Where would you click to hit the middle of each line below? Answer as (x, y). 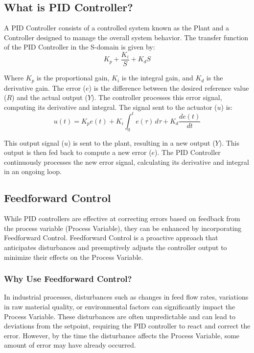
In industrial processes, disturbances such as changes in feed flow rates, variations (126, 297)
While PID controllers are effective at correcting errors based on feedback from (122, 218)
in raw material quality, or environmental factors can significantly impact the (120, 306)
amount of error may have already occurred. (70, 345)
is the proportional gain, (73, 78)
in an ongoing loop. (33, 171)
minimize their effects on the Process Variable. (74, 257)
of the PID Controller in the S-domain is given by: (80, 47)
